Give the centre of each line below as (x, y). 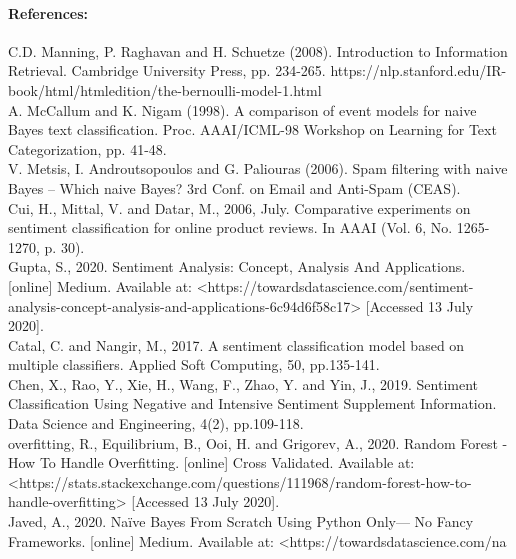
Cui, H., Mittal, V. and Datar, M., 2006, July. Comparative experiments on (239, 207)
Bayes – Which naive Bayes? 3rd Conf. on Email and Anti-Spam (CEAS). (234, 187)
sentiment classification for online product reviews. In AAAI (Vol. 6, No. (230, 227)
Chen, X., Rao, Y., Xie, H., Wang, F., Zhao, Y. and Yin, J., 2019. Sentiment (243, 383)
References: (48, 12)
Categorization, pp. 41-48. (87, 148)
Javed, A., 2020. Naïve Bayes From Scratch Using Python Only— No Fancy (241, 521)
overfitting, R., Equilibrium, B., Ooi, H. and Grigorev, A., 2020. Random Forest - (258, 442)
